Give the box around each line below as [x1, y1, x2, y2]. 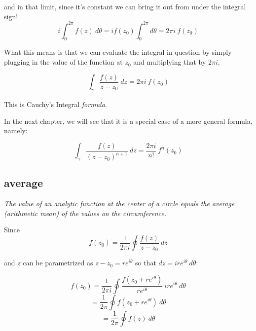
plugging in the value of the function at [4, 57, 123, 67]
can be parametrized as [23, 257, 93, 268]
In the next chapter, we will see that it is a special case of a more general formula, [4, 115, 253, 126]
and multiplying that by [133, 57, 206, 67]
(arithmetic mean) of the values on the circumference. [4, 208, 167, 218]
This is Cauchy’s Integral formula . [4, 99, 107, 109]
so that [135, 257, 156, 268]
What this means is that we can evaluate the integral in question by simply [4, 47, 232, 57]
